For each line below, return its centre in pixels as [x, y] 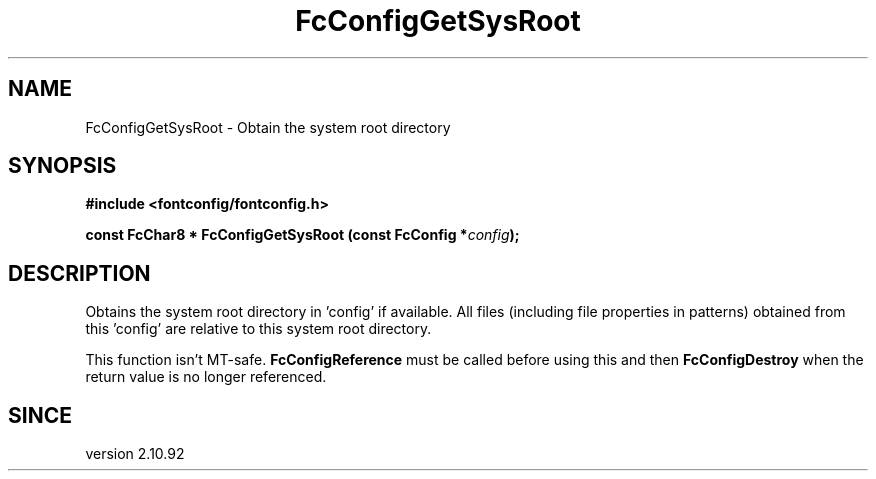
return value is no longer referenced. [206, 377]
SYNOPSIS [62, 166]
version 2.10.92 [135, 454]
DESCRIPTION [79, 273]
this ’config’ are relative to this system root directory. [258, 329]
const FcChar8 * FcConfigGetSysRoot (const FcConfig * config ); [302, 235]
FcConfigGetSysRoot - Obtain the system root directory [268, 127]
